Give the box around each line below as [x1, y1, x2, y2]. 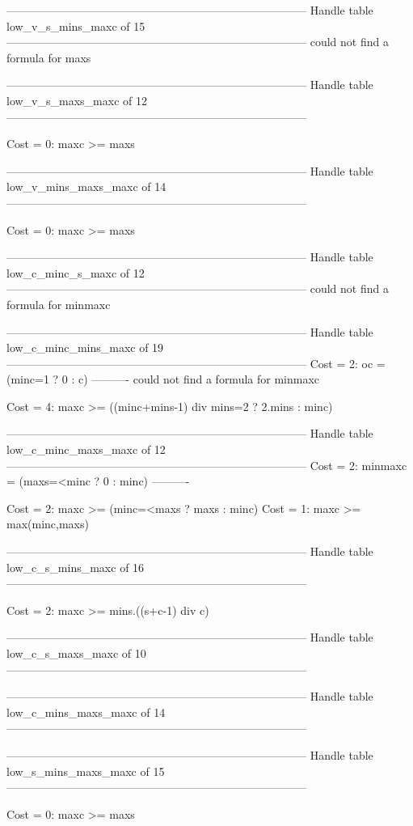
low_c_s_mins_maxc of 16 [6, 558, 145, 575]
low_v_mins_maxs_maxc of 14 [6, 178, 166, 195]
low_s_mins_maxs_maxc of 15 [6, 762, 165, 779]
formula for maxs [6, 49, 91, 66]
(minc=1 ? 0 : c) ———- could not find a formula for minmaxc [6, 371, 320, 388]
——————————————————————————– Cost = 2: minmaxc [6, 456, 407, 473]
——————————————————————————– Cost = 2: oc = [6, 354, 386, 371]
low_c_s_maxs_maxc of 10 [6, 645, 146, 661]
